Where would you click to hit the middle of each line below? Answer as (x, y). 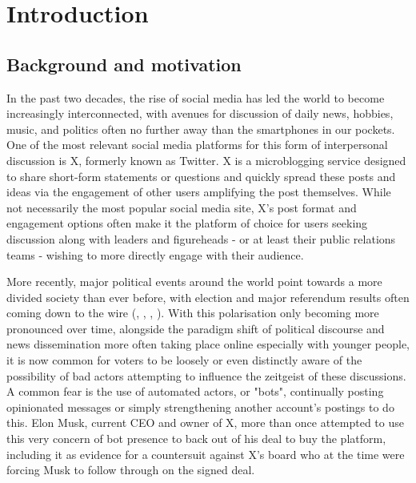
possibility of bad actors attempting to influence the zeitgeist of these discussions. (206, 375)
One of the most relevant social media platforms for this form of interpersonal (197, 145)
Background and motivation (124, 64)
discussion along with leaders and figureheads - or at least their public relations (201, 238)
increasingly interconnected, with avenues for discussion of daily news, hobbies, (200, 113)
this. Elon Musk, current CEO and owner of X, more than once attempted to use (205, 423)
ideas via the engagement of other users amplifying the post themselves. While (199, 192)
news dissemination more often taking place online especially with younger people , (208, 344)
